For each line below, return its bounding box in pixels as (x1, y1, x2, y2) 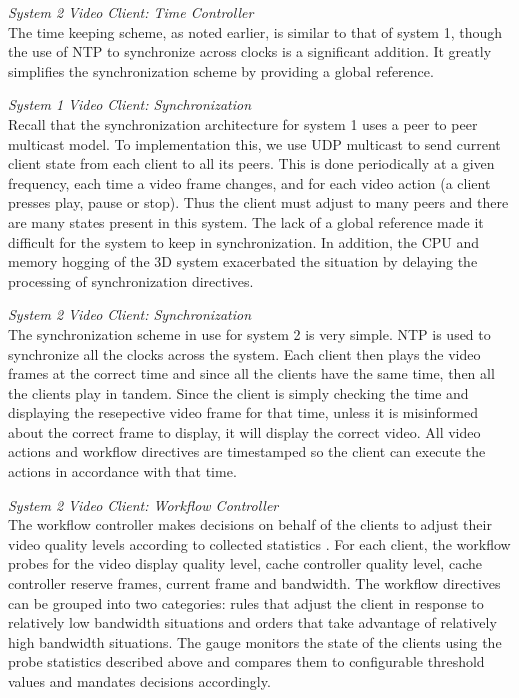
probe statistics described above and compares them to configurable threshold (8, 651, 485, 672)
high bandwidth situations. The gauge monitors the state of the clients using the (8, 631, 502, 652)
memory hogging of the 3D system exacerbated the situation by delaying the (8, 251, 478, 272)
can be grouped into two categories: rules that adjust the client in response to (8, 592, 484, 613)
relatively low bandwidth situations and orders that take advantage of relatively (8, 612, 497, 633)
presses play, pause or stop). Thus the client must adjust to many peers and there (8, 192, 509, 213)
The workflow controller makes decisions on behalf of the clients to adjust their (8, 514, 492, 535)
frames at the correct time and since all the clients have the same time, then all (8, 363, 495, 384)
